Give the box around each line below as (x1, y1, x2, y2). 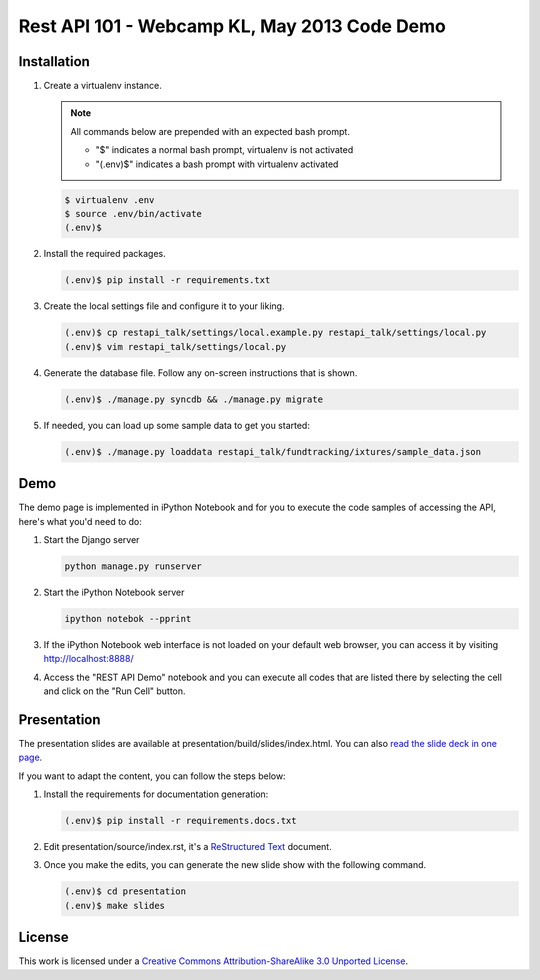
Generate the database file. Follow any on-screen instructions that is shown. (43, 366, 358, 379)
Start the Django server (43, 533, 140, 545)
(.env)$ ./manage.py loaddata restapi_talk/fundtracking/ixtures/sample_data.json (64, 446, 482, 457)
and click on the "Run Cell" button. (43, 685, 186, 697)
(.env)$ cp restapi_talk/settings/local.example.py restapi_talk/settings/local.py (64, 327, 487, 339)
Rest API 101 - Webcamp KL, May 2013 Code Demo (18, 15, 447, 37)
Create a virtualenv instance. (43, 80, 162, 92)
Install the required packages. (43, 248, 167, 260)
